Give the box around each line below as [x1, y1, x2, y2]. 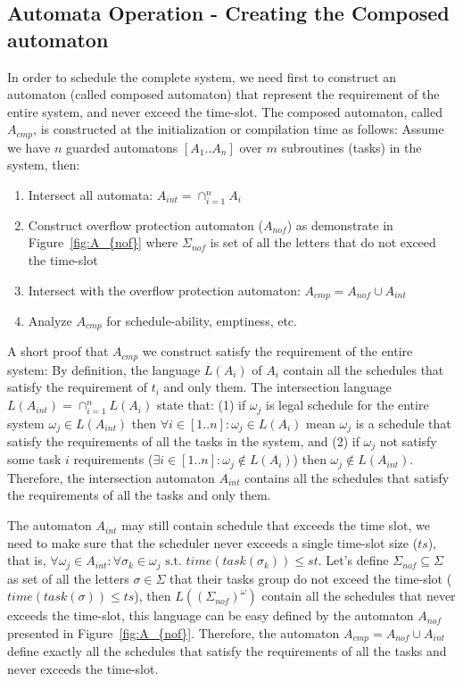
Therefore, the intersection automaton [7, 468, 215, 486]
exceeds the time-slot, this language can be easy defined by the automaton [7, 606, 414, 625]
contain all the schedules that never [261, 586, 456, 605]
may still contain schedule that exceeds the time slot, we [121, 516, 430, 535]
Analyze [28, 311, 72, 329]
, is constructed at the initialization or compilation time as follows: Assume [33, 120, 444, 138]
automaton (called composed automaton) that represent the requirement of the [7, 85, 440, 104]
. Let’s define [318, 551, 389, 569]
